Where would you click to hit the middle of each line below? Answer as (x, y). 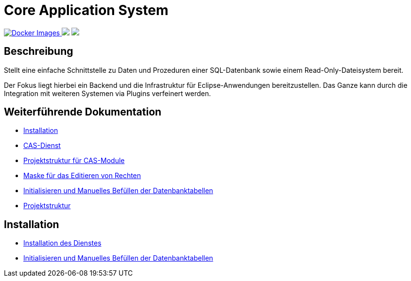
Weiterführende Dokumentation (83, 112)
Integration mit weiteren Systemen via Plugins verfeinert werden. (108, 93)
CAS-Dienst (42, 146)
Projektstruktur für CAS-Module (74, 161)
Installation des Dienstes (62, 243)
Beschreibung (39, 51)
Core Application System (86, 10)
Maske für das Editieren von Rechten (82, 176)
